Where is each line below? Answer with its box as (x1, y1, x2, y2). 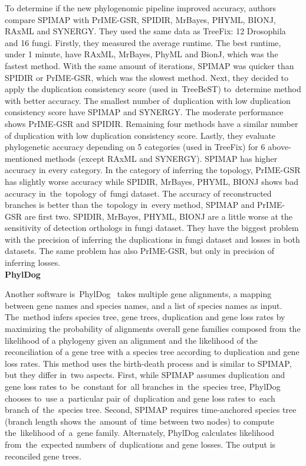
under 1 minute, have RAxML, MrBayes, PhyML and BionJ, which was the (5, 48, 278, 60)
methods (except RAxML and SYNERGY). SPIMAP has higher (45, 152, 278, 164)
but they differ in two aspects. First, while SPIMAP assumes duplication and (5, 369, 285, 381)
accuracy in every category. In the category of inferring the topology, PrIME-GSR (5, 164, 301, 176)
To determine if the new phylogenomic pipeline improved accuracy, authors (5, 2, 276, 14)
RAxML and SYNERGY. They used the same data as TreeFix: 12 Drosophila (5, 25, 286, 37)
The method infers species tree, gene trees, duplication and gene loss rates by (5, 311, 285, 323)
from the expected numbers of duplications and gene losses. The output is (5, 438, 276, 450)
